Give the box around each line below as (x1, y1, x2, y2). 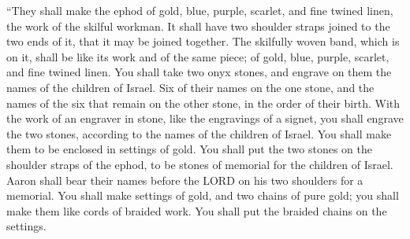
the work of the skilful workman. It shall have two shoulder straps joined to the (6, 17, 390, 34)
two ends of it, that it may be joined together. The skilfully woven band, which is (6, 33, 400, 50)
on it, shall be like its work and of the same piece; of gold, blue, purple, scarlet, (6, 48, 389, 64)
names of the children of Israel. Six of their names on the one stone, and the (6, 79, 375, 95)
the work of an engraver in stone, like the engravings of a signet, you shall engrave (6, 110, 404, 127)
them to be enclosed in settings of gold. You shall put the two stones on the (6, 141, 372, 157)
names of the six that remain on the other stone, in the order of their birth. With (6, 94, 401, 111)
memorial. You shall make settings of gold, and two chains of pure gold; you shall (6, 187, 399, 204)
